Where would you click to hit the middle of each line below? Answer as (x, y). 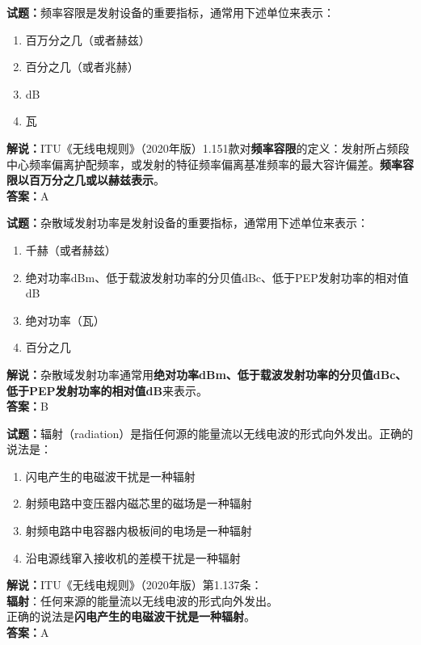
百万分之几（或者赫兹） (88, 39)
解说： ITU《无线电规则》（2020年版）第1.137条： (135, 585)
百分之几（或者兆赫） (82, 67)
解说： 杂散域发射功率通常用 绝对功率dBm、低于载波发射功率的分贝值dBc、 (207, 374)
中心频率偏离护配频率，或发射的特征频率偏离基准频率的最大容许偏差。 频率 (204, 164)
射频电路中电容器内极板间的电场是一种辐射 (139, 531)
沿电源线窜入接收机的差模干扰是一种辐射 (133, 557)
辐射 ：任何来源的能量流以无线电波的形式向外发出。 (142, 600)
